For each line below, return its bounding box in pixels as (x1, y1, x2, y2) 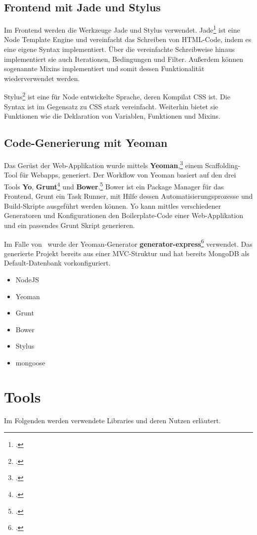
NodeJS (15, 274, 39, 284)
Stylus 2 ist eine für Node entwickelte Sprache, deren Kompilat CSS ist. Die (4, 90, 230, 102)
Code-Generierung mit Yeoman (4, 135, 168, 150)
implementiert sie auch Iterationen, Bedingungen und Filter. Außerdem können (4, 53, 244, 64)
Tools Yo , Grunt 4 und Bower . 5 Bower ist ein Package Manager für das (4, 179, 224, 191)
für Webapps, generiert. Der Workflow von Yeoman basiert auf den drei (19, 170, 236, 180)
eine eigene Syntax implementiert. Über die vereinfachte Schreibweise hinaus (4, 44, 235, 54)
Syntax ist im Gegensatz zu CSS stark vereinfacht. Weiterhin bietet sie (4, 101, 218, 111)
